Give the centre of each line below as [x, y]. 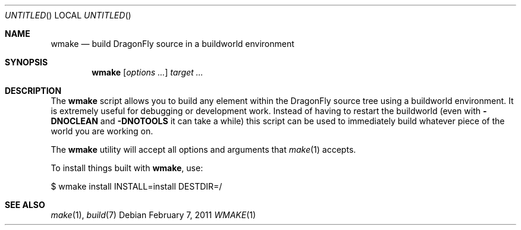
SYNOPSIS [26, 62]
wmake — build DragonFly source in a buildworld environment [172, 44]
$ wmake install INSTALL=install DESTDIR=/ [136, 186]
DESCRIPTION [33, 91]
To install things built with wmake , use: [127, 168]
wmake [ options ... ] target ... [147, 72]
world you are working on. [102, 131]
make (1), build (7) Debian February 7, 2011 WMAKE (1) [153, 215]
